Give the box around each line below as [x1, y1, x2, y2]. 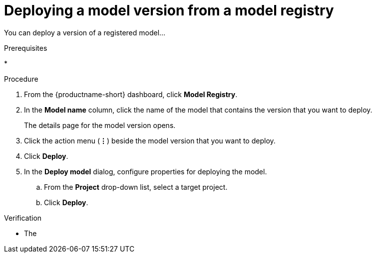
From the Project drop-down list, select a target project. [44, 182, 228, 191]
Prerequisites [4, 43, 47, 52]
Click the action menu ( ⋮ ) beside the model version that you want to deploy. [24, 136, 276, 145]
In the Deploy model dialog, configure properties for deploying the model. [24, 167, 267, 176]
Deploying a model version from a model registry [4, 2, 334, 19]
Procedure [4, 74, 38, 83]
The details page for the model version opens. [24, 121, 176, 129]
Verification [4, 213, 42, 222]
